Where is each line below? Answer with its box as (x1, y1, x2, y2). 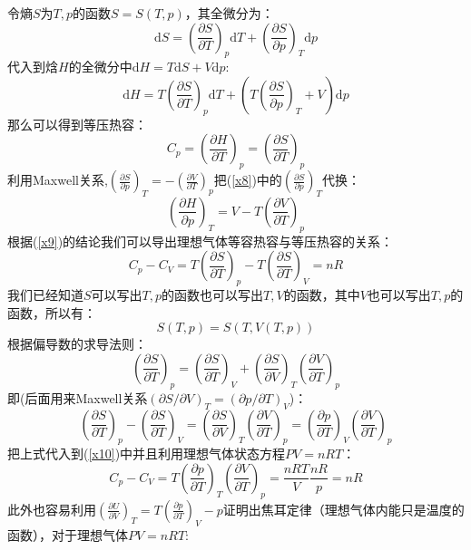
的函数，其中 (283, 285, 360, 304)
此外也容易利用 (7, 499, 96, 518)
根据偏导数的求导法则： (7, 334, 147, 353)
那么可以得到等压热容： (7, 114, 147, 133)
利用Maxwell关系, (7, 170, 108, 189)
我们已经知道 (7, 285, 83, 304)
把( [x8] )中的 (213, 170, 282, 189)
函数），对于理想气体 (7, 525, 128, 544)
